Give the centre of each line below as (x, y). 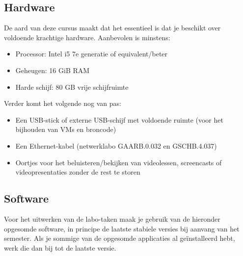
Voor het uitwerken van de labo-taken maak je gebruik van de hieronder (112, 218)
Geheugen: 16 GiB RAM (53, 70)
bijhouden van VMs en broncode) (66, 129)
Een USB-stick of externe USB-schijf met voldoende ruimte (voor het (119, 119)
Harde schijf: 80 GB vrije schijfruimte (72, 87)
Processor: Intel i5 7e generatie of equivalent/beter (92, 54)
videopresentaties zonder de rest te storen (78, 172)
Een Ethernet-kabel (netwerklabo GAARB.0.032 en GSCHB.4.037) (116, 145)
